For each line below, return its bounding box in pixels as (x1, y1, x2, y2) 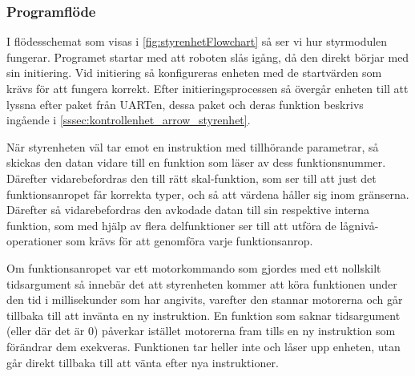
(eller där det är (6, 322, 85, 339)
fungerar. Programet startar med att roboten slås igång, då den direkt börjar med (6, 48, 409, 65)
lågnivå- (340, 216, 379, 233)
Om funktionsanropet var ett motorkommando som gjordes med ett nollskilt (6, 259, 381, 276)
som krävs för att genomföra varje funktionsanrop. (66, 232, 313, 249)
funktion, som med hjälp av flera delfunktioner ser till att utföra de (6, 216, 336, 233)
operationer (6, 232, 62, 249)
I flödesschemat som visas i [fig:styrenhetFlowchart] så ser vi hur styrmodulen (6, 33, 388, 50)
